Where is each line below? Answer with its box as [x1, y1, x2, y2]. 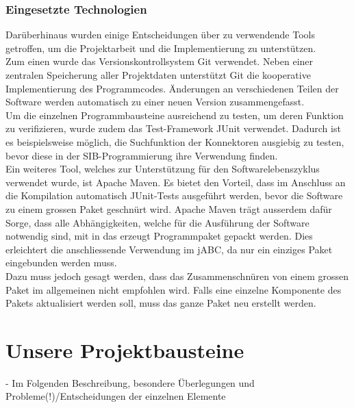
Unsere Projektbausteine [5, 335, 244, 364]
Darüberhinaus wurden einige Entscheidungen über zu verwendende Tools [5, 27, 315, 42]
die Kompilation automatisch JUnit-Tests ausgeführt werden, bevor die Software [5, 188, 343, 203]
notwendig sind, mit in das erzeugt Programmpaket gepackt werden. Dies [5, 229, 313, 243]
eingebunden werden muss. [5, 255, 117, 270]
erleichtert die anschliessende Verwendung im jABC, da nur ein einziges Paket [5, 242, 333, 256]
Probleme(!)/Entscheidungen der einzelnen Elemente [5, 389, 226, 403]
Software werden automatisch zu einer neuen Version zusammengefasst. [5, 94, 305, 109]
